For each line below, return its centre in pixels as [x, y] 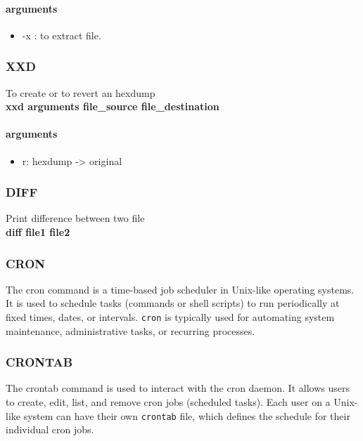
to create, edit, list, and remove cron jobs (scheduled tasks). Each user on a [168, 402]
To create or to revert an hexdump [81, 92]
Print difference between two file [75, 218]
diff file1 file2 [38, 232]
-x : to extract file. [62, 35]
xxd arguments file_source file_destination [113, 106]
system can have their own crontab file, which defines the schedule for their [187, 415]
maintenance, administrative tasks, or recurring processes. [130, 330]
